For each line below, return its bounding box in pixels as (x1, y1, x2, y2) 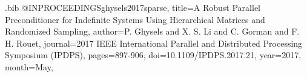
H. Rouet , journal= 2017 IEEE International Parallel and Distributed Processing (5, 36, 303, 49)
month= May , (5, 60, 53, 73)
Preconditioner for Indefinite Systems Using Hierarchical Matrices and (5, 13, 265, 25)
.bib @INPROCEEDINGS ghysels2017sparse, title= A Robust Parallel (5, 1, 260, 13)
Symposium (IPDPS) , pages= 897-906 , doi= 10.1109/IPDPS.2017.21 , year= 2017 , (5, 49, 302, 61)
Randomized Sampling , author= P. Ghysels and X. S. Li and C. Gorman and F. (5, 25, 300, 38)
